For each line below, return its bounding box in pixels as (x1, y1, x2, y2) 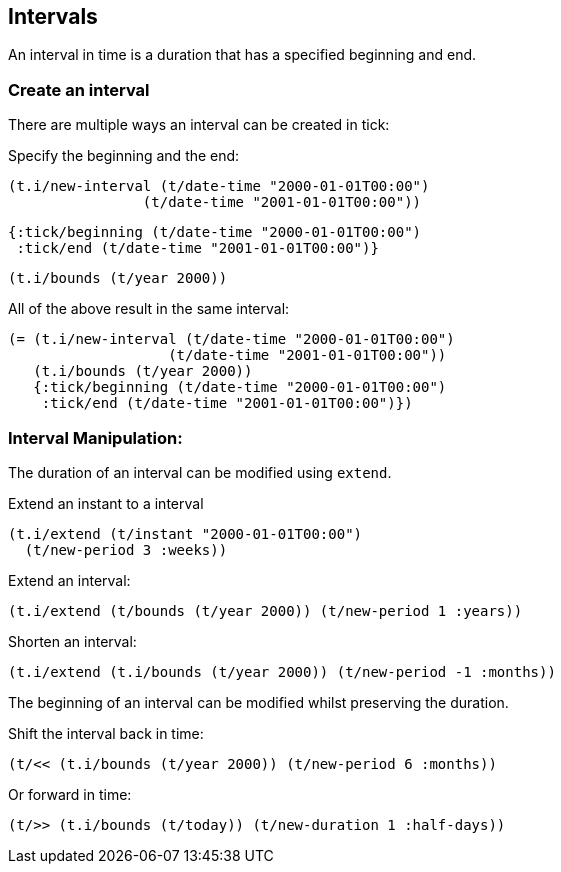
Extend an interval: (8, 571, 131, 589)
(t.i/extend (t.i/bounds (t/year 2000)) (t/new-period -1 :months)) (8, 663, 556, 680)
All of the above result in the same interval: (8, 300, 290, 318)
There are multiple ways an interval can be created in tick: (8, 116, 390, 134)
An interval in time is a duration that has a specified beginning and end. (8, 46, 477, 64)
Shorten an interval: (8, 632, 137, 650)
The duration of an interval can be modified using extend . (8, 463, 392, 481)
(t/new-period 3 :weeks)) (24, 541, 228, 558)
